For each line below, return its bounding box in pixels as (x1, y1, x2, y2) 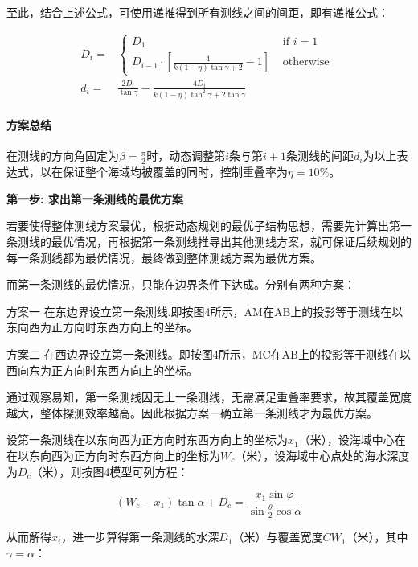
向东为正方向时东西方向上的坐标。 (17, 361, 198, 378)
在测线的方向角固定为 (6, 147, 119, 164)
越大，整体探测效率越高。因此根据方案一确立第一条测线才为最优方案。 (6, 404, 378, 421)
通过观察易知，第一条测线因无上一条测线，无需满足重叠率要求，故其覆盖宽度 (6, 388, 412, 405)
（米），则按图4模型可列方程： (31, 462, 189, 479)
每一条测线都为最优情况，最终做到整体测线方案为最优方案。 (6, 249, 322, 265)
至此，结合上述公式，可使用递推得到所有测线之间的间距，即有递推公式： (6, 4, 389, 20)
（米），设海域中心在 (298, 431, 406, 448)
